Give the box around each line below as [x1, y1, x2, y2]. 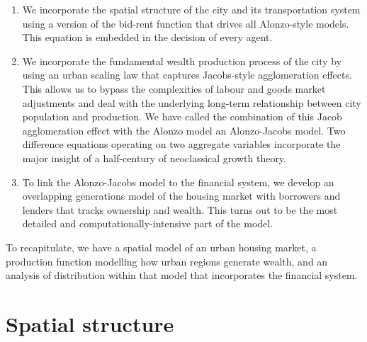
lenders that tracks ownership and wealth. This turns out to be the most [22, 202, 338, 217]
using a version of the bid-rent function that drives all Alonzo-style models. [22, 16, 349, 30]
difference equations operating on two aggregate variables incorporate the [22, 137, 341, 152]
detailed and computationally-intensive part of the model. [22, 216, 273, 231]
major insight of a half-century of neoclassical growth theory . [22, 150, 287, 165]
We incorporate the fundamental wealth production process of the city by [22, 53, 342, 68]
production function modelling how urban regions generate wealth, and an [6, 253, 328, 268]
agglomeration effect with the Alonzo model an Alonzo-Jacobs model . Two [22, 122, 346, 137]
